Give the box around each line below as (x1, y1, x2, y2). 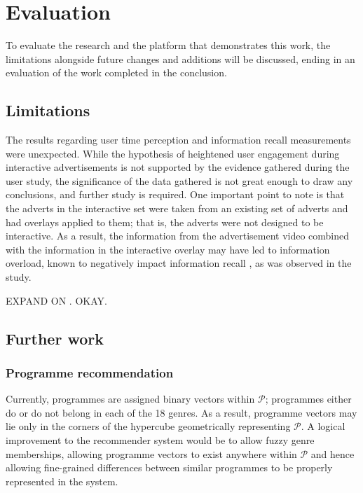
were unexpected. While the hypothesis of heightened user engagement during (6, 146, 340, 160)
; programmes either (265, 391, 352, 406)
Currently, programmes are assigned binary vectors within (6, 391, 255, 406)
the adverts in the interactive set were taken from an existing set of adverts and (6, 201, 348, 216)
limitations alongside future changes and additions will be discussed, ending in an (6, 51, 355, 66)
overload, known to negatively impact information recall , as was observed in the (6, 256, 352, 270)
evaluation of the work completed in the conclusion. (6, 65, 227, 80)
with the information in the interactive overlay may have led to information (6, 242, 330, 256)
